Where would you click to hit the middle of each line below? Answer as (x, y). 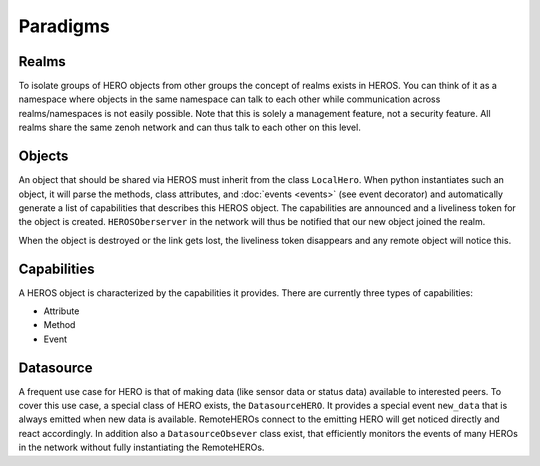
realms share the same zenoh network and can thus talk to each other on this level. (190, 127)
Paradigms (64, 26)
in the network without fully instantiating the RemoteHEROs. (141, 447)
